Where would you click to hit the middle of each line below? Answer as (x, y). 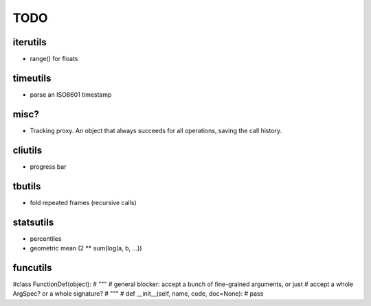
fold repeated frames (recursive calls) (83, 202)
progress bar (48, 166)
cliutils (27, 150)
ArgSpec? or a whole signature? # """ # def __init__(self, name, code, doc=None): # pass (138, 294)
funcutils (32, 268)
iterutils (30, 42)
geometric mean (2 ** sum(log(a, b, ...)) (86, 248)
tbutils (27, 186)
